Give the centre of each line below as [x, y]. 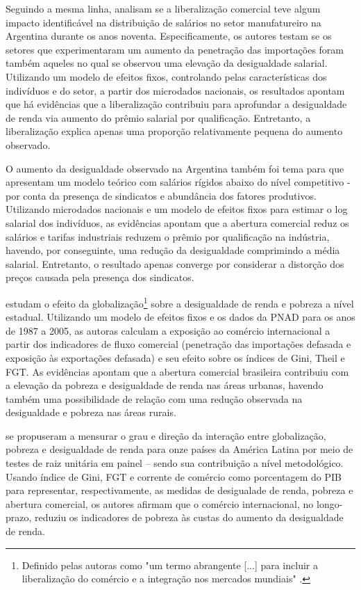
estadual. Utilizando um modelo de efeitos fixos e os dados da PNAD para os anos [180, 317]
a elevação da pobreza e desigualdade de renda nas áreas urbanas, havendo [165, 385]
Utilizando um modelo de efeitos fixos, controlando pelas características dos [166, 76]
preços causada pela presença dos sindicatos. [100, 277]
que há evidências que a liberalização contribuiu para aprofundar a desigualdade [176, 104]
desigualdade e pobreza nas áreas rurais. [91, 412]
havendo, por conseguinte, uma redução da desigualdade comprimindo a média [173, 250]
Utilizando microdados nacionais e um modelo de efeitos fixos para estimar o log [177, 209]
